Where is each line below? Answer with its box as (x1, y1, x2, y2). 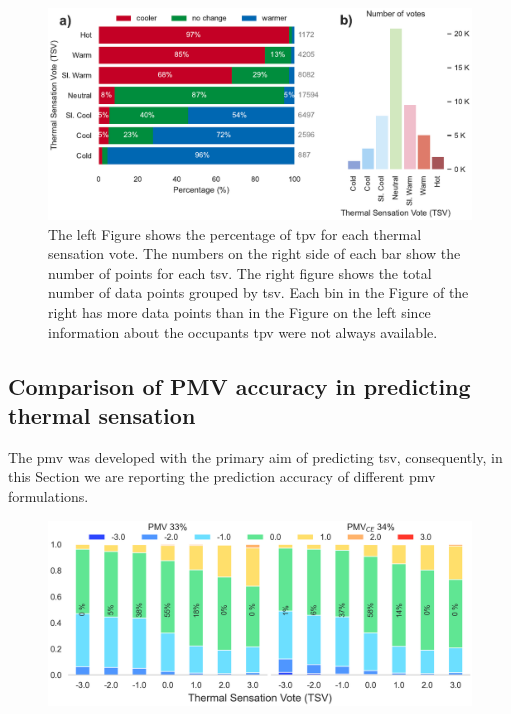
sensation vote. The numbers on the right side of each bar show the (48, 243, 461, 264)
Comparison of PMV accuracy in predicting (8, 370, 471, 401)
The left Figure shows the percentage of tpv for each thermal (48, 223, 422, 244)
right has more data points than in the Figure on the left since (48, 301, 431, 322)
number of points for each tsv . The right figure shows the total (48, 262, 432, 283)
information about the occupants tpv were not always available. (48, 321, 438, 342)
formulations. (8, 485, 89, 506)
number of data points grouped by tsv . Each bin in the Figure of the (48, 282, 469, 303)
